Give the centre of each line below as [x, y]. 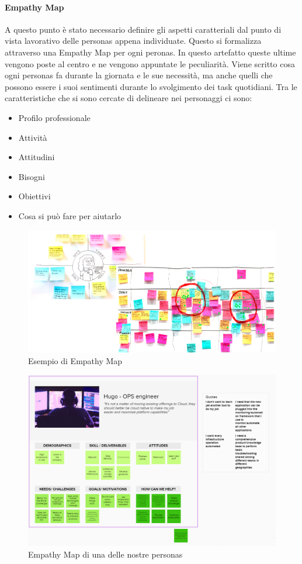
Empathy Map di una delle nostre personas [105, 554]
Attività [33, 137]
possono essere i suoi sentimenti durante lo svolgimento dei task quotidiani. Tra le [151, 86]
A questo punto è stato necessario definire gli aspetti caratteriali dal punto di [143, 29]
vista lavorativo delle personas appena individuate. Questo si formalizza [133, 41]
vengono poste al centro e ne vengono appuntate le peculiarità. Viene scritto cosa [150, 63]
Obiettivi [34, 196]
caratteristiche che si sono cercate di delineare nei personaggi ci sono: [129, 98]
